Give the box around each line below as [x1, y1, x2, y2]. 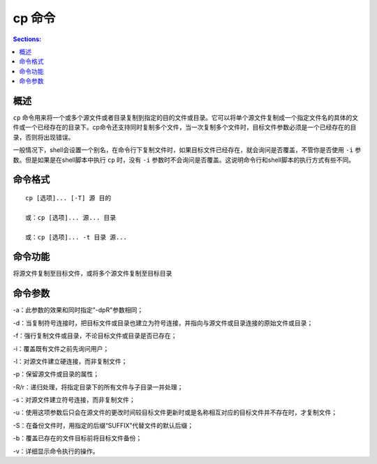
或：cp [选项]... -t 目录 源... [25, 233, 127, 241]
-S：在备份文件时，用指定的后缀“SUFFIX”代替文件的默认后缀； [13, 421, 193, 429]
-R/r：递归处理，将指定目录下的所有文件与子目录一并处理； [13, 382, 184, 391]
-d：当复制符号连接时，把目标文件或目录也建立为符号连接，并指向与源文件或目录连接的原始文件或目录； [13, 318, 313, 327]
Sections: [13, 35, 42, 43]
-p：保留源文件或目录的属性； [13, 370, 100, 378]
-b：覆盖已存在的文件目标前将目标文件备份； [13, 434, 142, 442]
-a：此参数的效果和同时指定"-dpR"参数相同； [13, 306, 143, 314]
